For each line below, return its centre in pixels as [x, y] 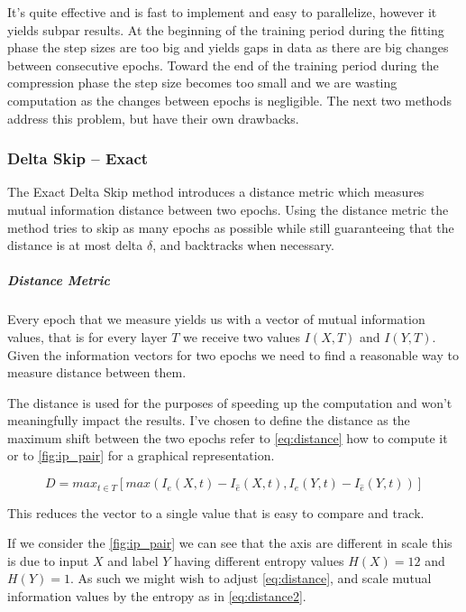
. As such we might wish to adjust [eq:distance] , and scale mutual [251, 578]
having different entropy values [259, 560]
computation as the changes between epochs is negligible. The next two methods [230, 100]
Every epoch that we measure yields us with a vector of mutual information [216, 319]
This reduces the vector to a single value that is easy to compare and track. [216, 512]
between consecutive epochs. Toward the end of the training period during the [223, 65]
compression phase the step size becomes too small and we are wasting [202, 83]
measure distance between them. [97, 372]
